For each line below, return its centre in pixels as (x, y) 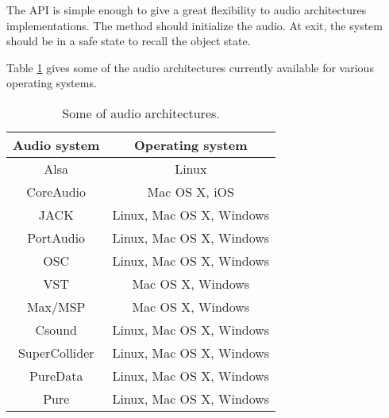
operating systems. (52, 83)
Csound (56, 329)
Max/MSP (56, 306)
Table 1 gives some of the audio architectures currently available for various (190, 67)
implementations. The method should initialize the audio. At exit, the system (194, 25)
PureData (56, 375)
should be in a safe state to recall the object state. (129, 41)
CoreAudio (56, 191)
